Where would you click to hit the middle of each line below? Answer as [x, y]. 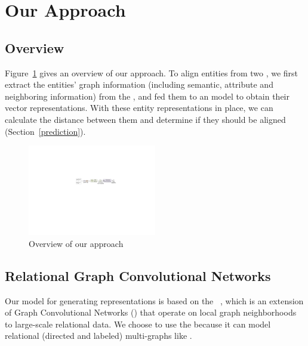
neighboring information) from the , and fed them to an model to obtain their [147, 96]
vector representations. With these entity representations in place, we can [139, 108]
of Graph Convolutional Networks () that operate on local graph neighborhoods [151, 312]
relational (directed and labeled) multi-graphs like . [98, 336]
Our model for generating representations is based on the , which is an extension [154, 300]
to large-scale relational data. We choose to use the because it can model [138, 324]
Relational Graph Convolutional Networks [138, 275]
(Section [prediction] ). [45, 131]
